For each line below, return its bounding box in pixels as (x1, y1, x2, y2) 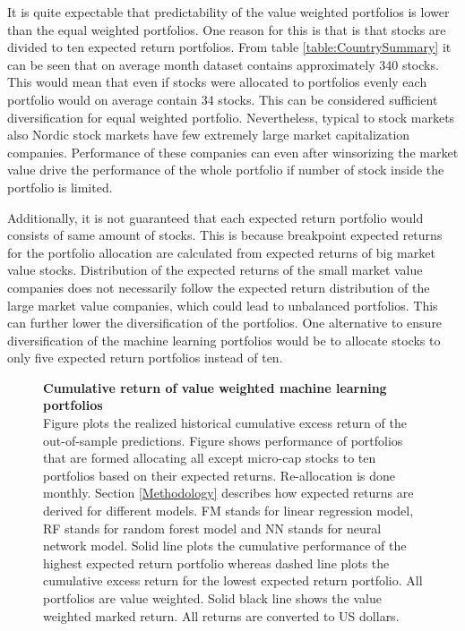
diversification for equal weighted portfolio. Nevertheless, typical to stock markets (7, 107, 455, 126)
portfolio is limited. (7, 177, 113, 196)
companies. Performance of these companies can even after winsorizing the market (7, 142, 459, 161)
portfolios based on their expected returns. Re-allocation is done (43, 465, 396, 484)
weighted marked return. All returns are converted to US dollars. (43, 606, 400, 625)
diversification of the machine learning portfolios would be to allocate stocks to (7, 330, 441, 349)
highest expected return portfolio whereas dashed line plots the (43, 553, 390, 572)
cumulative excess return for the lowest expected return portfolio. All (43, 571, 423, 590)
